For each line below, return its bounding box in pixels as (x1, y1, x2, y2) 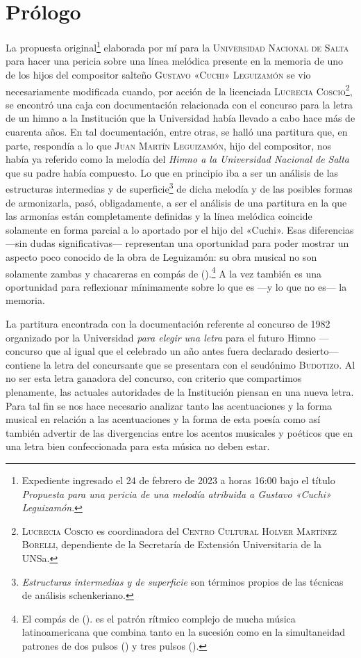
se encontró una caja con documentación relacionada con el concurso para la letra (6, 97, 353, 111)
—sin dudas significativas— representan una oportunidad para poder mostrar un (6, 236, 349, 250)
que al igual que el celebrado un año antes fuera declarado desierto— (45, 344, 339, 358)
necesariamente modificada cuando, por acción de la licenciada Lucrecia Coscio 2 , (6, 81, 353, 98)
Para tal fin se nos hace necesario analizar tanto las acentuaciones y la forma (6, 398, 333, 412)
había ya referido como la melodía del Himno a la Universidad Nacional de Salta (6, 152, 350, 166)
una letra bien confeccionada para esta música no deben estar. (6, 439, 270, 454)
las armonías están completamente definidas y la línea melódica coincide (6, 209, 312, 223)
